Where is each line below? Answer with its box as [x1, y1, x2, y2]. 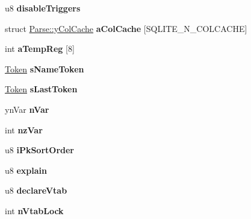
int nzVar [5, 123, 43, 136]
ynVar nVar [5, 103, 49, 115]
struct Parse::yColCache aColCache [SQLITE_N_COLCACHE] [5, 22, 247, 34]
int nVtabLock [5, 204, 64, 217]
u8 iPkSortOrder [5, 144, 75, 156]
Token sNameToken [5, 62, 84, 75]
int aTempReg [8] [5, 42, 75, 55]
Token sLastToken [5, 83, 78, 95]
